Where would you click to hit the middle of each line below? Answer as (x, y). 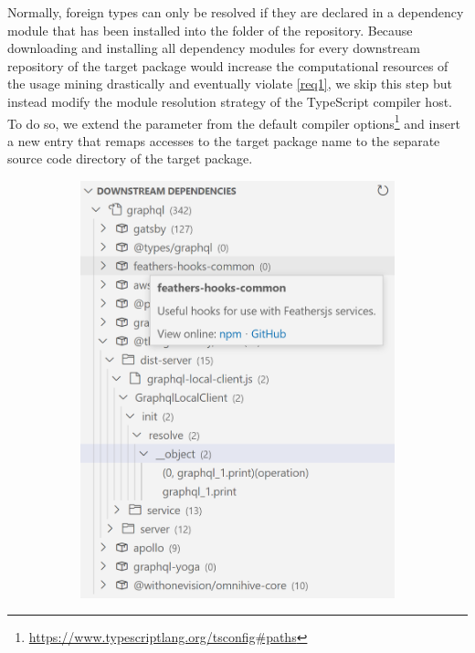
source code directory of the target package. (130, 158)
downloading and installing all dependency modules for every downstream (214, 48)
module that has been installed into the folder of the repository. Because (210, 30)
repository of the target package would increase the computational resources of (228, 65)
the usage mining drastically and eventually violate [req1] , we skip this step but (230, 84)
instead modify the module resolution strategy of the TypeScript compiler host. (230, 101)
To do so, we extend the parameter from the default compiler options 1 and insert (234, 121)
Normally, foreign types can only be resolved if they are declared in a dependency (236, 12)
